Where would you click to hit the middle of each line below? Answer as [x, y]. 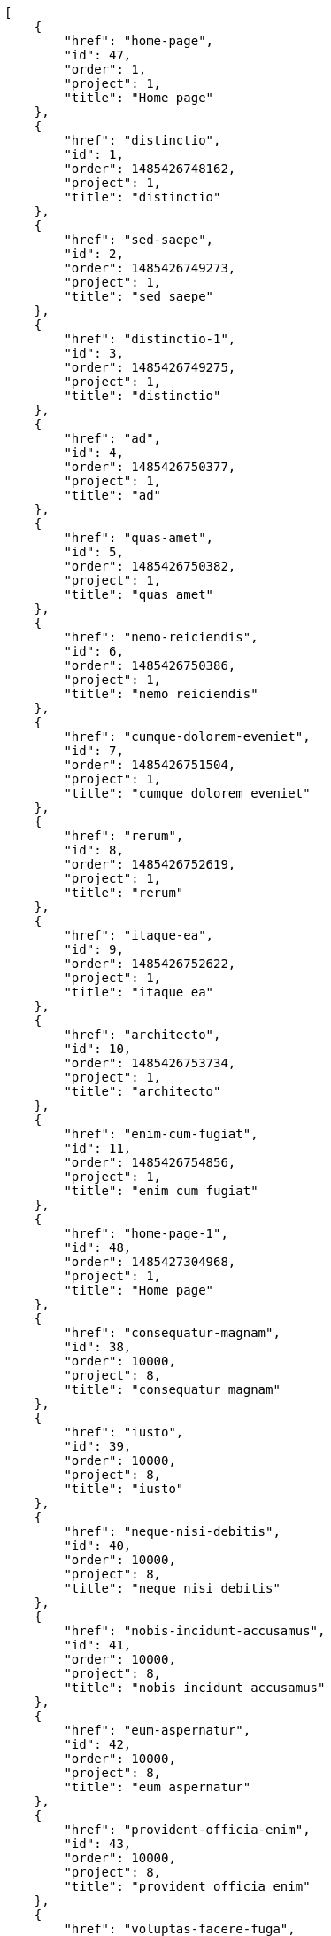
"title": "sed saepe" [139, 296]
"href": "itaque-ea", [139, 935]
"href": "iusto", [124, 1432]
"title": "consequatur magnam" [172, 1389]
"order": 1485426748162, [150, 169]
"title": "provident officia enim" [187, 1886]
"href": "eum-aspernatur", [158, 1730]
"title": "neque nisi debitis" [172, 1588]
